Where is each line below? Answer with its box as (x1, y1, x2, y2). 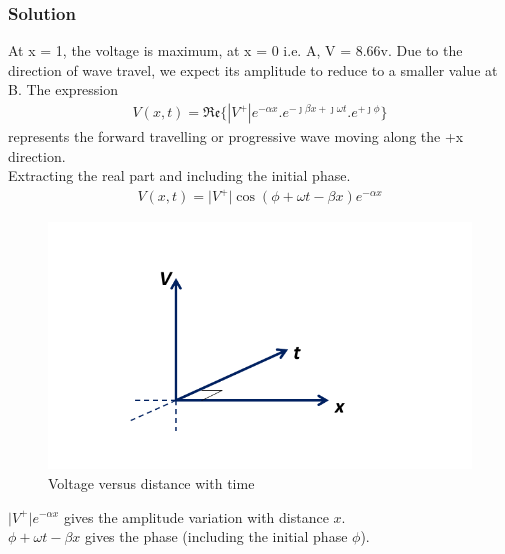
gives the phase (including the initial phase (85, 526, 348, 547)
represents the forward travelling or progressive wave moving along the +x (8, 126, 464, 147)
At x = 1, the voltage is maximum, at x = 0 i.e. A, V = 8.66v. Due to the (8, 40, 463, 61)
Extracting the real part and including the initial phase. (8, 165, 351, 186)
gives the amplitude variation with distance (63, 506, 329, 527)
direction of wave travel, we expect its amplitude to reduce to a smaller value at (8, 59, 498, 80)
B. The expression (8, 79, 119, 100)
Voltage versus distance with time (48, 472, 255, 493)
